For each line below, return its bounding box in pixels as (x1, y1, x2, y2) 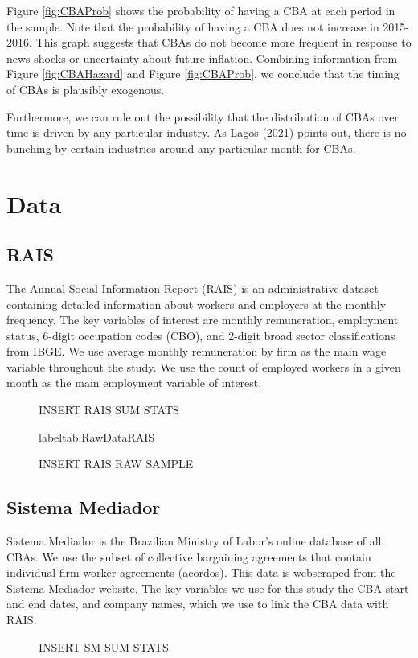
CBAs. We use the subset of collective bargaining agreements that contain (6, 548, 371, 565)
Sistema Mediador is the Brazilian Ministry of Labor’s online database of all (6, 533, 382, 549)
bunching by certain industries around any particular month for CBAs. (6, 139, 356, 156)
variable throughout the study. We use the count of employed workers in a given (6, 358, 401, 375)
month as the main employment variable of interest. (6, 374, 262, 391)
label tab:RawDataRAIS (39, 428, 155, 445)
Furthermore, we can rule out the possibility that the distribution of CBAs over (6, 108, 399, 125)
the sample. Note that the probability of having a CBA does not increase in (6, 18, 379, 35)
